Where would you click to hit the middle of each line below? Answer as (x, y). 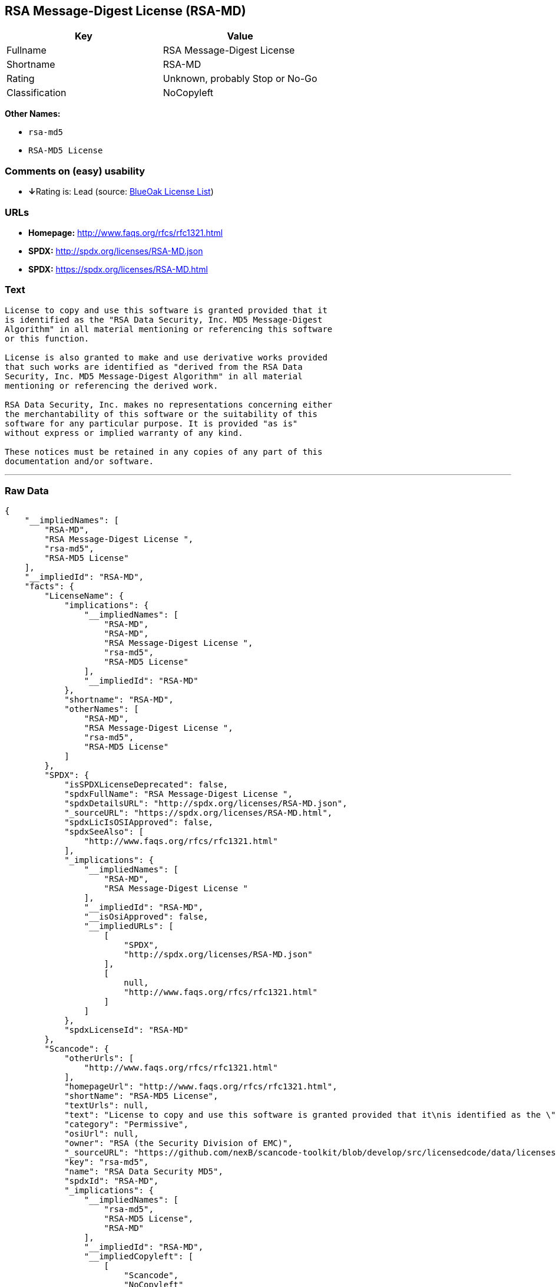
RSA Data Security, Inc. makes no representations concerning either (169, 404)
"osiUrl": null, (102, 1134)
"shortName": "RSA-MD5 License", (141, 1096)
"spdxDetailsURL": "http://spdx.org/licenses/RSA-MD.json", (206, 804)
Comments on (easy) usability (75, 171)
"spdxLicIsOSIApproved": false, (139, 823)
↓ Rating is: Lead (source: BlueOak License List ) (121, 192)
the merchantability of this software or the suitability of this (161, 414)
